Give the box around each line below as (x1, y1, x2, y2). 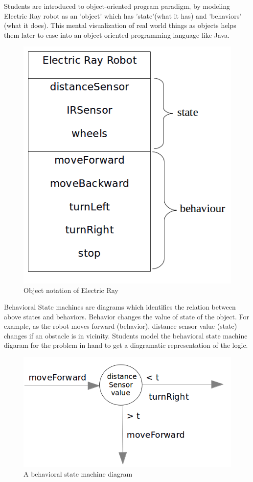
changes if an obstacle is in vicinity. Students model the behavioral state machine (4, 330, 248, 340)
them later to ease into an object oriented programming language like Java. (4, 29, 230, 40)
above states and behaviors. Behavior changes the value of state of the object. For (4, 311, 249, 321)
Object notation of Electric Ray (23, 285, 118, 295)
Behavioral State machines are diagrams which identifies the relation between (4, 301, 236, 312)
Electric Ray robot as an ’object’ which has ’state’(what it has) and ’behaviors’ (4, 10, 242, 21)
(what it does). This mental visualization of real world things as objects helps (4, 20, 236, 30)
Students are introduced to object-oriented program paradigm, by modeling (4, 1, 230, 11)
